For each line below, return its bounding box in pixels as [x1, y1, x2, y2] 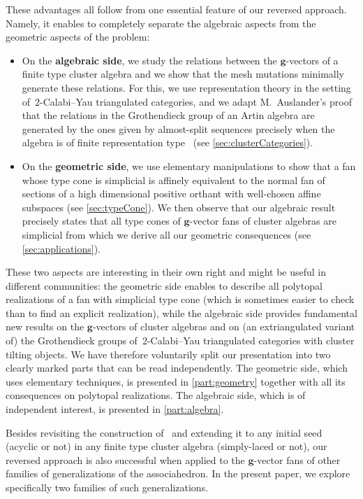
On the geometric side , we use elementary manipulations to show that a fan [22, 158, 356, 173]
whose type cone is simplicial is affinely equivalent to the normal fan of [22, 172, 325, 187]
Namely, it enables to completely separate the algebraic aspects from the [6, 15, 316, 30]
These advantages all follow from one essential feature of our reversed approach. [6, 2, 347, 16]
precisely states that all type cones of [22, 213, 181, 228]
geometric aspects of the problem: [6, 29, 150, 44]
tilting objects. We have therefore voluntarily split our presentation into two [6, 346, 331, 361]
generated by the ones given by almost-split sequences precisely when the [22, 121, 335, 136]
